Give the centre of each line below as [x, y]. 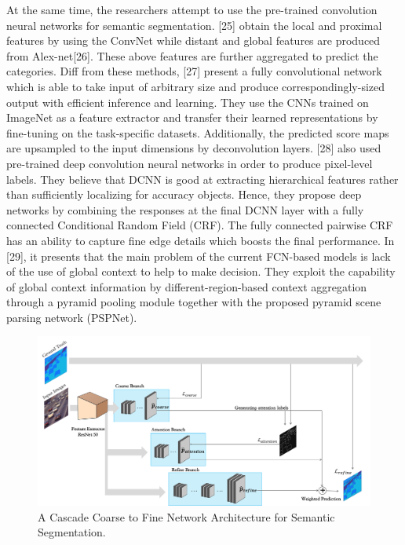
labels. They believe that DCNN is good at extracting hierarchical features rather [202, 179]
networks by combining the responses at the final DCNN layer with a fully [185, 209]
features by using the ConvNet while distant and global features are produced [193, 40]
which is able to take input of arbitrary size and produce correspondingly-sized [196, 86]
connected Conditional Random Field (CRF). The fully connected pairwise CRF [200, 225]
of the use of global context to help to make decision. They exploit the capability [201, 271]
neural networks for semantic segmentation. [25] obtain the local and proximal [194, 25]
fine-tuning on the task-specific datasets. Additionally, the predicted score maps [198, 132]
